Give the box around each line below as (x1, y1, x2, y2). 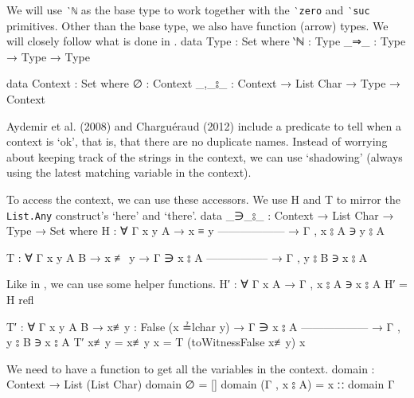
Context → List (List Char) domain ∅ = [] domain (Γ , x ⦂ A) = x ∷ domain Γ (6, 376, 395, 392)
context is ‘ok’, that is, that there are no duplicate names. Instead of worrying (6, 133, 388, 150)
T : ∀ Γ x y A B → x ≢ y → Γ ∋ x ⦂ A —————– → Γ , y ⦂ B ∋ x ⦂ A (6, 248, 368, 265)
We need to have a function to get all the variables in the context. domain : (6, 360, 375, 377)
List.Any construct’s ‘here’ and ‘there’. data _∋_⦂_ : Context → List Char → (6, 206, 394, 223)
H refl (6, 291, 34, 308)
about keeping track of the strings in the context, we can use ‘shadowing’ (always (6, 148, 403, 165)
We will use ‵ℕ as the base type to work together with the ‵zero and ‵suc (6, 2, 370, 18)
